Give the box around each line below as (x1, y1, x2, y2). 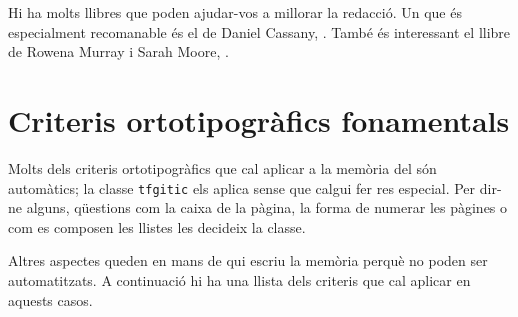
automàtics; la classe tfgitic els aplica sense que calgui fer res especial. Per (8, 177, 476, 198)
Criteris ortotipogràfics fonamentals (8, 99, 510, 140)
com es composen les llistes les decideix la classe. (8, 216, 306, 237)
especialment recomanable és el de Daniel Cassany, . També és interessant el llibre (8, 21, 511, 42)
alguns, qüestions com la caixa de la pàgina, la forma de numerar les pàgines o (26, 197, 508, 218)
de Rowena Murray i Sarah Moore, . (8, 41, 229, 62)
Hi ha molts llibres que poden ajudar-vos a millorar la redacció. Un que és (8, 2, 462, 22)
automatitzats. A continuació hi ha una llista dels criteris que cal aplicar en (8, 269, 471, 290)
